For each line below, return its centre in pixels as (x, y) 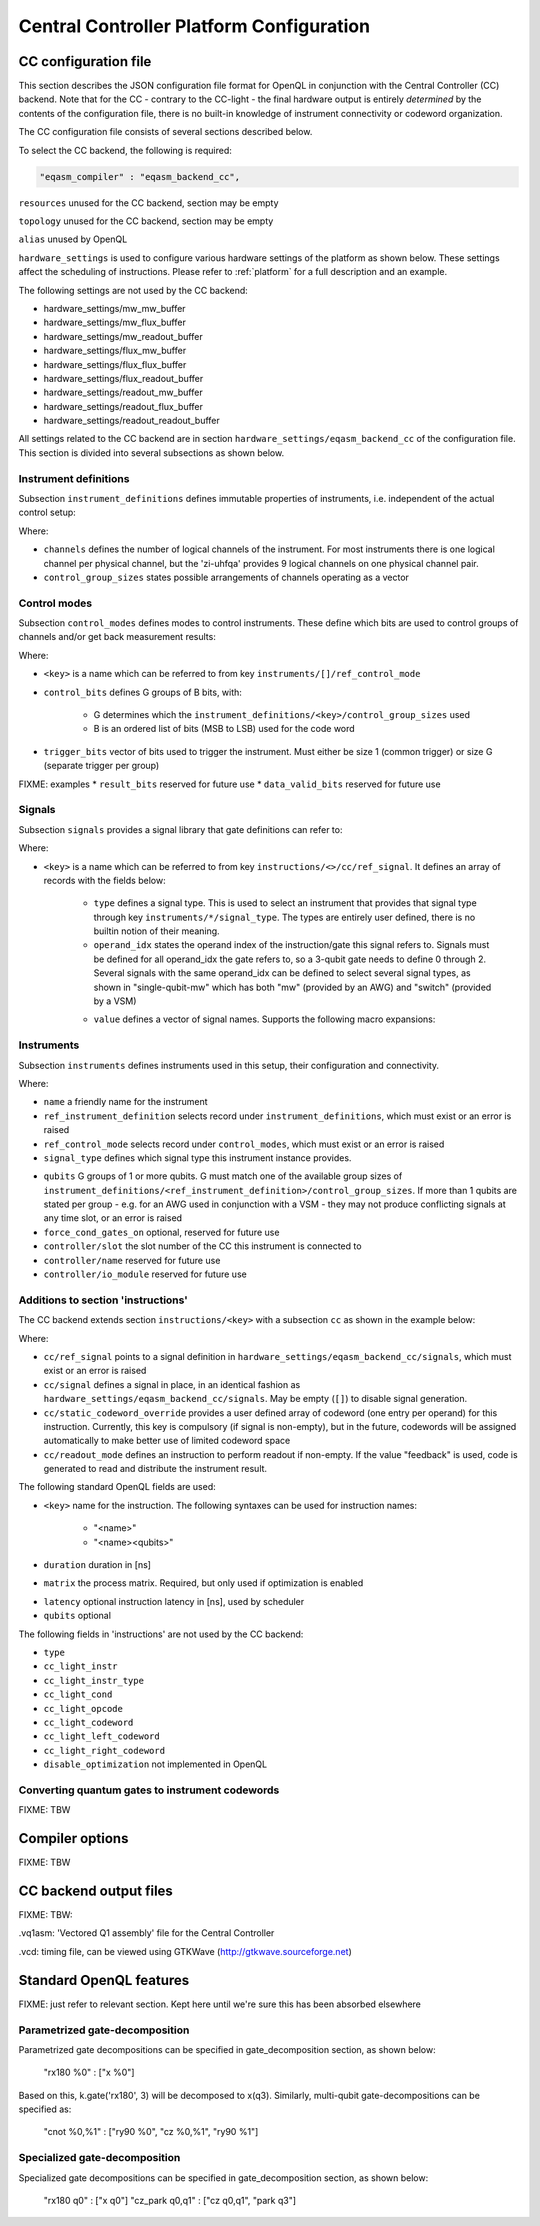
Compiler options (73, 1838)
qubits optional (77, 1616)
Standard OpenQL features (104, 1980)
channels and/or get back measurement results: (117, 637)
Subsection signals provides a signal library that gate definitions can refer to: (180, 829)
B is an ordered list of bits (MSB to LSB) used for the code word (224, 729)
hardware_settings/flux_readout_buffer (123, 378)
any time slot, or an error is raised (113, 1218)
